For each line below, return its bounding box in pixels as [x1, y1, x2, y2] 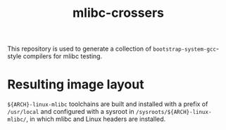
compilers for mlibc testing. [23, 52, 103, 60]
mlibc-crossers [73, 5, 164, 21]
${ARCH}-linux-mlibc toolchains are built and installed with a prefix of [7, 100, 208, 108]
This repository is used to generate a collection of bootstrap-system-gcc [7, 44, 217, 53]
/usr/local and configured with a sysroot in [7, 108, 135, 116]
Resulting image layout [7, 77, 144, 93]
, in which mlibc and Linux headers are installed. [25, 115, 166, 124]
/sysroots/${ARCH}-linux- [136, 109, 212, 116]
